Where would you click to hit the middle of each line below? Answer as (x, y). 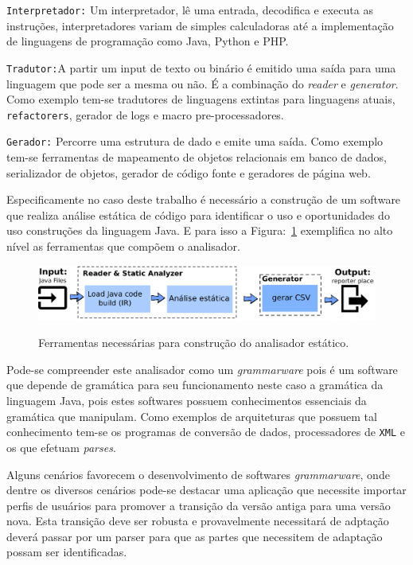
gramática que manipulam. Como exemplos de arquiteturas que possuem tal (192, 416)
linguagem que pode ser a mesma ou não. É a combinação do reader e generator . (203, 83)
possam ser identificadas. (67, 552)
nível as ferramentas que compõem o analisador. (123, 245)
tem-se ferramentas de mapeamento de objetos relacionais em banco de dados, (197, 157)
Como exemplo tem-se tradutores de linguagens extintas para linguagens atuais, (201, 99)
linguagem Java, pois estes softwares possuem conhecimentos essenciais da (187, 401)
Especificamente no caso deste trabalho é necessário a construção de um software (204, 199)
